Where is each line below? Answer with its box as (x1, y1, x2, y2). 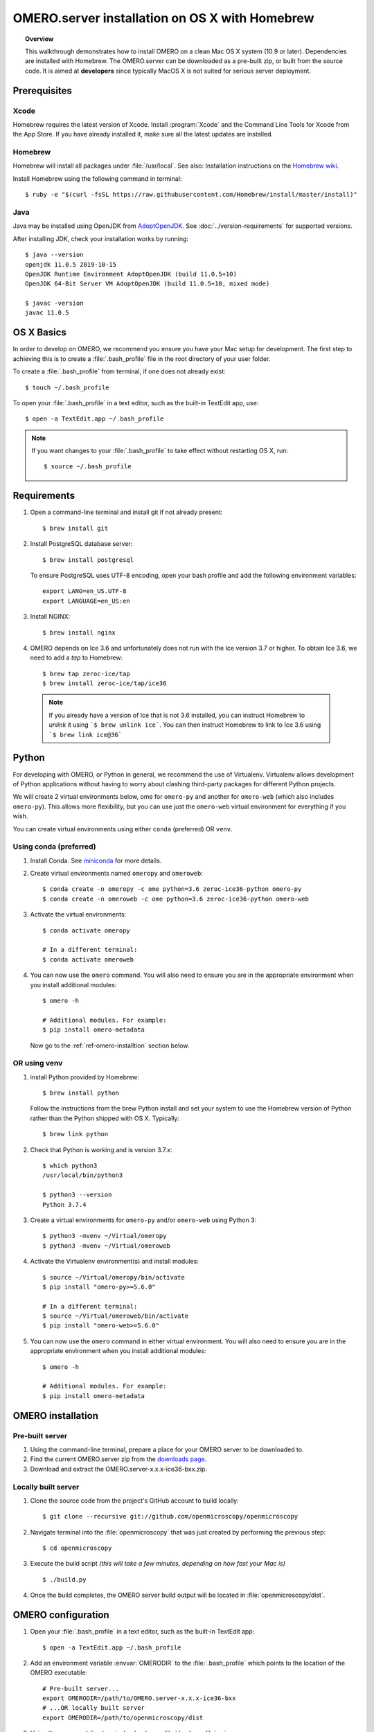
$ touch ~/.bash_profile (25, 383, 109, 391)
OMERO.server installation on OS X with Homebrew (12, 10, 314, 26)
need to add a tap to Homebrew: (30, 653, 123, 662)
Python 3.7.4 (42, 1201, 87, 1208)
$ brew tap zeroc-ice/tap (42, 669, 131, 678)
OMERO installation (12, 1410, 98, 1422)
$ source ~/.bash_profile (44, 463, 132, 470)
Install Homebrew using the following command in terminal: (12, 174, 182, 183)
